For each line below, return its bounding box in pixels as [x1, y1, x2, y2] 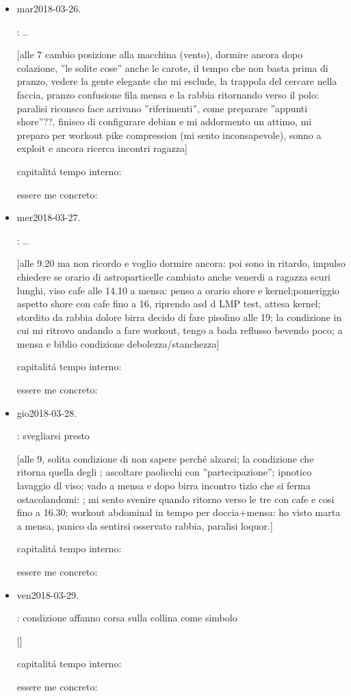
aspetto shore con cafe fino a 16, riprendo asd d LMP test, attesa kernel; [16, 296, 321, 311]
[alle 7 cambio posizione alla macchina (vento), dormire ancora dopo [16, 47, 303, 62]
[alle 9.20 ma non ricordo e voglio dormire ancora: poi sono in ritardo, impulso [16, 256, 346, 270]
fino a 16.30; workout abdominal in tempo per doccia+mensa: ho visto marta [16, 505, 341, 519]
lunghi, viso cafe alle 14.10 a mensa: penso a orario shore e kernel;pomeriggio [16, 283, 339, 297]
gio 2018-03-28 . [16, 405, 77, 420]
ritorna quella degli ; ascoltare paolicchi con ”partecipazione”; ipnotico [16, 465, 312, 479]
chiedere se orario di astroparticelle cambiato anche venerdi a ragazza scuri [16, 269, 331, 283]
